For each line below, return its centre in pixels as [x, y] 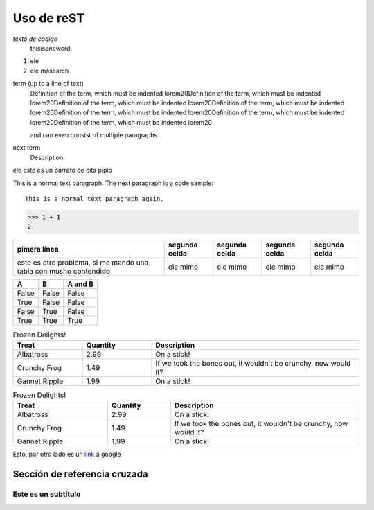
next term [27, 148]
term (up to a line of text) [48, 84]
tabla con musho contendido [64, 272]
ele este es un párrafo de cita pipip [63, 170]
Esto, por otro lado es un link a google [67, 455]
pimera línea [38, 249]
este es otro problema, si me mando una [83, 263]
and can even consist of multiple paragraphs [94, 135]
